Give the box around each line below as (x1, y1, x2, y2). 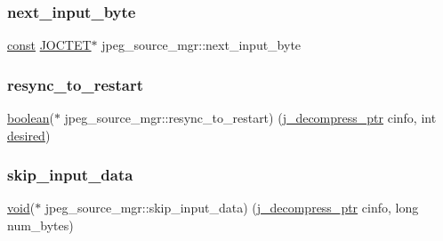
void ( (7, 198, 36, 217)
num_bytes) (7, 216, 74, 235)
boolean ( (7, 108, 54, 127)
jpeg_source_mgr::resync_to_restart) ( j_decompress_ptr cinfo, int (64, 108, 437, 127)
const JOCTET (7, 36, 92, 54)
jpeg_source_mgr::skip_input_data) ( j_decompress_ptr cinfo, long (44, 198, 419, 217)
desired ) (7, 125, 51, 144)
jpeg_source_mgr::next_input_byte (101, 36, 302, 54)
